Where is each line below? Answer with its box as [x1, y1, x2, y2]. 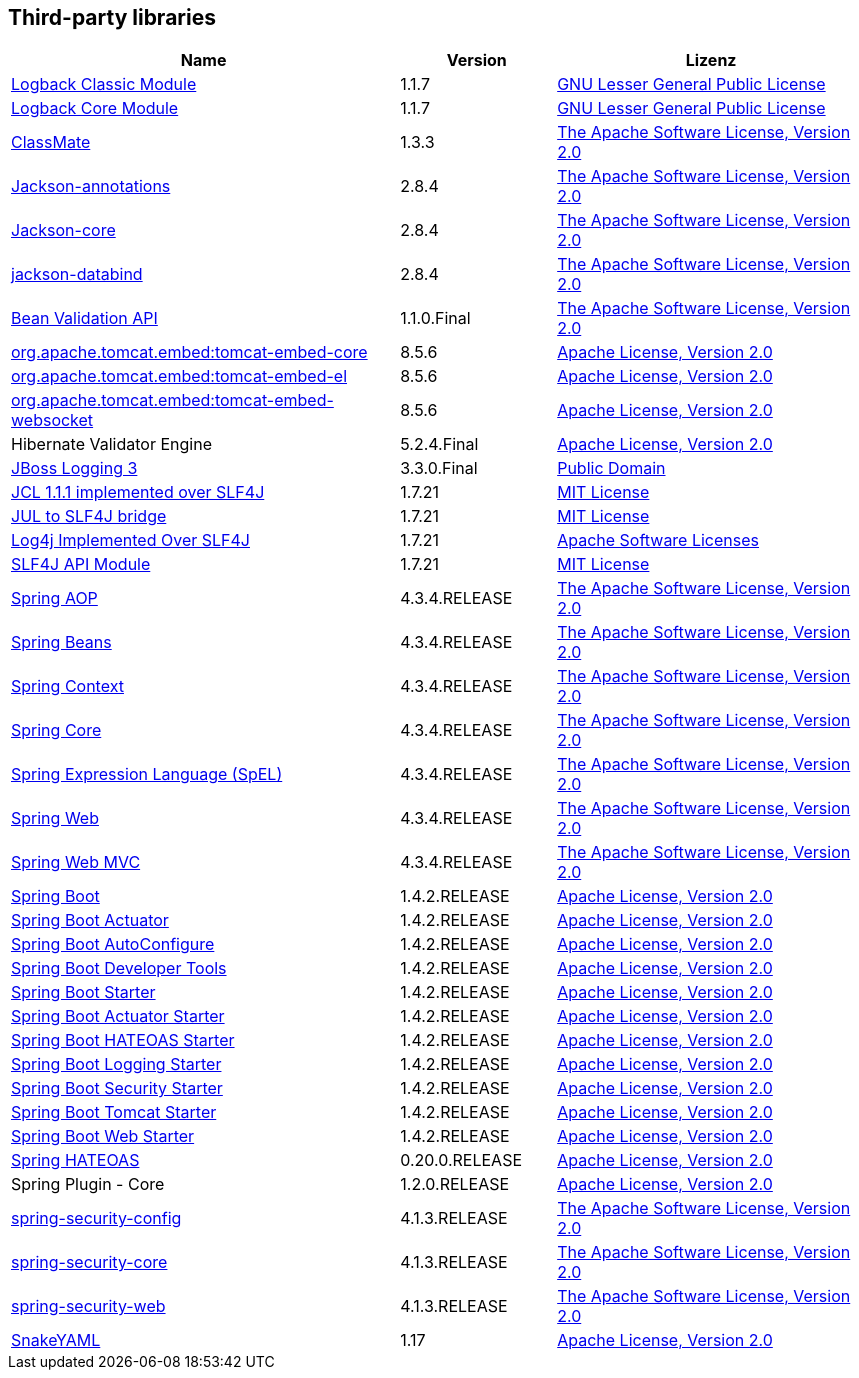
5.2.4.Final [400, 434, 479, 455]
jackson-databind [11, 264, 143, 285]
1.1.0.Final [400, 308, 471, 329]
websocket [11, 410, 94, 431]
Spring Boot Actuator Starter [11, 1006, 225, 1027]
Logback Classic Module [11, 74, 197, 95]
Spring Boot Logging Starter [11, 1054, 222, 1075]
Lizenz [685, 50, 737, 71]
